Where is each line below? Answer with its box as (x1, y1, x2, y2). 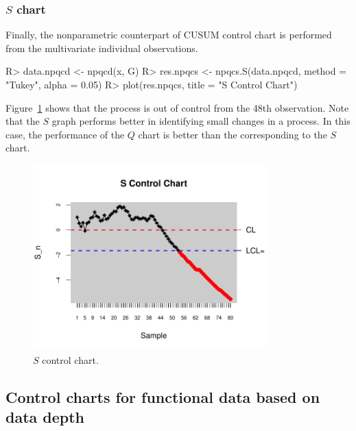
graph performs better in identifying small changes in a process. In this (51, 114, 351, 128)
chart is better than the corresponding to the (138, 127, 327, 141)
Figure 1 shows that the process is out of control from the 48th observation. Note (5, 100, 349, 114)
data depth (5, 406, 85, 428)
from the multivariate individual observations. (5, 40, 198, 55)
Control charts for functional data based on (5, 386, 320, 407)
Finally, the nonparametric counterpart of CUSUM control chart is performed (5, 27, 332, 42)
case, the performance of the (5, 127, 125, 141)
